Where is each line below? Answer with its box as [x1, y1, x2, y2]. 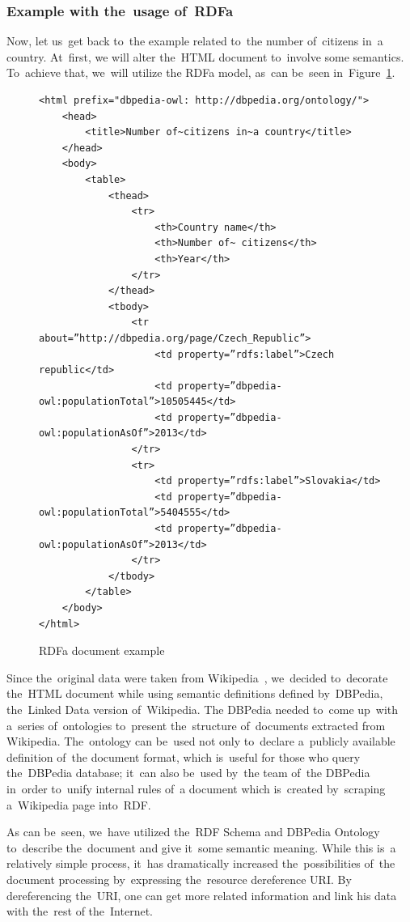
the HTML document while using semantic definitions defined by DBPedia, [6, 685, 383, 702]
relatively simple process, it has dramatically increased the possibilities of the [6, 855, 395, 872]
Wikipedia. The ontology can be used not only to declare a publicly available [6, 733, 395, 750]
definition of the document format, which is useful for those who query [6, 748, 361, 765]
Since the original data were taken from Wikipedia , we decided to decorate [6, 669, 388, 686]
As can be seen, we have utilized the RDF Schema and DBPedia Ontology [6, 823, 380, 840]
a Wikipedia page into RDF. [6, 796, 151, 813]
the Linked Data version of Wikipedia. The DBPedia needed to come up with [6, 700, 399, 717]
